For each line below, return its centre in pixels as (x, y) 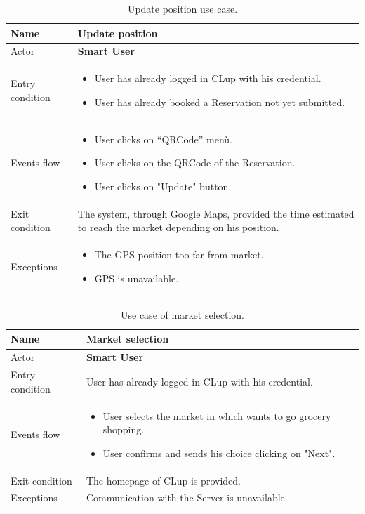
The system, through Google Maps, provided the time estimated (216, 213)
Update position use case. (182, 8)
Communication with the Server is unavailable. (187, 497)
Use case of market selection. (182, 314)
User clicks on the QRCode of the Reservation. (195, 163)
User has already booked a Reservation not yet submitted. (220, 101)
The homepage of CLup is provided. (163, 480)
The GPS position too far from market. (179, 255)
